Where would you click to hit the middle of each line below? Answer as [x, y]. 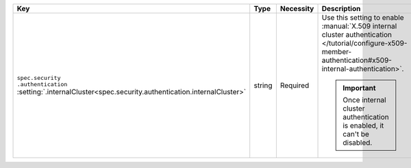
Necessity [297, 9]
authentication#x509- [357, 60]
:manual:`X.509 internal [359, 26]
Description [341, 9]
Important [359, 88]
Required [295, 85]
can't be [356, 134]
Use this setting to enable [363, 17]
